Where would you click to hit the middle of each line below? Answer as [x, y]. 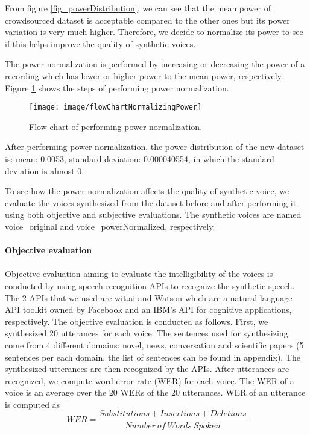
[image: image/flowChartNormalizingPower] [115, 107]
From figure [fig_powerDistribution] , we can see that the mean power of [138, 8]
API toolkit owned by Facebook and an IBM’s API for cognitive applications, [148, 309]
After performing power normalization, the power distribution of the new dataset [155, 147]
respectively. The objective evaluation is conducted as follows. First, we [137, 321]
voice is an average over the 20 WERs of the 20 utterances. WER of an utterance [155, 392]
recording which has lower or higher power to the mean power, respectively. [144, 75]
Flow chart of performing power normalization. [116, 126]
